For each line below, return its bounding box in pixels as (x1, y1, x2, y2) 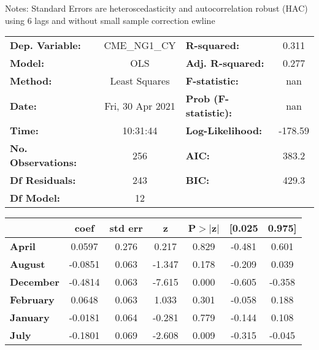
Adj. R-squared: (185, 56, 264, 70)
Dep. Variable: (10, 38, 81, 53)
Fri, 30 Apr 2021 (104, 98, 175, 113)
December (10, 275, 60, 289)
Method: (10, 74, 52, 88)
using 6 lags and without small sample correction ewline (5, 13, 215, 26)
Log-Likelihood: (185, 123, 263, 138)
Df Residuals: (10, 173, 76, 188)
